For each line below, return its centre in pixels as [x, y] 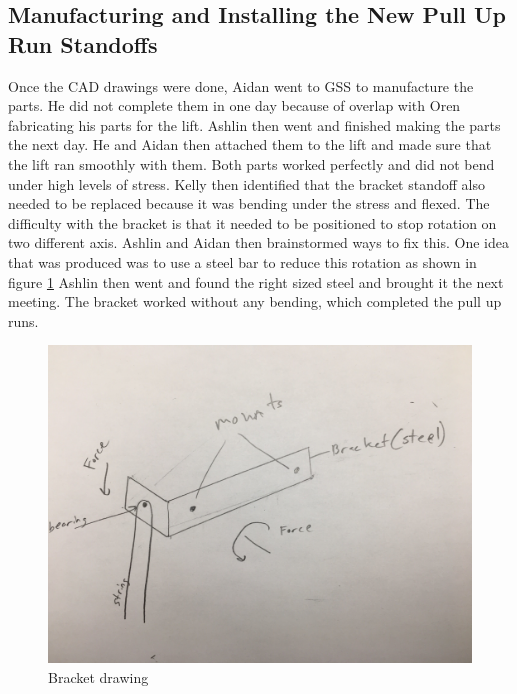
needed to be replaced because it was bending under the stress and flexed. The [249, 203]
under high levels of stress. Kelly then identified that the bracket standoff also [246, 183]
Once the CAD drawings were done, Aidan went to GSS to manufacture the [241, 85]
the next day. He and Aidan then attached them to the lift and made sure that [250, 144]
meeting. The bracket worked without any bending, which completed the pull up [255, 301]
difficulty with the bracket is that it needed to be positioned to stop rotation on [252, 222]
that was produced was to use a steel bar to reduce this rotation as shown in [242, 261]
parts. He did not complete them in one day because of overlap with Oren [234, 105]
